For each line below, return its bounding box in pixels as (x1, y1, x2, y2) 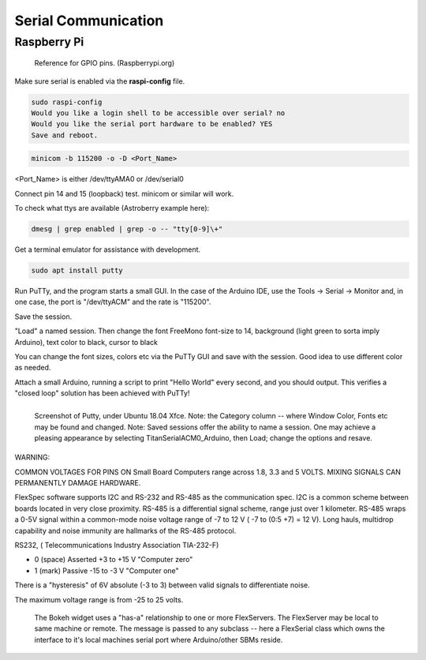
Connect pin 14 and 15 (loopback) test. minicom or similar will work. (14, 189, 234, 198)
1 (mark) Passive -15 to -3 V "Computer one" (34, 565, 179, 576)
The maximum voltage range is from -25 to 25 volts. (14, 594, 184, 604)
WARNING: (14, 452, 50, 462)
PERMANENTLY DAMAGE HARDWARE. (14, 478, 141, 488)
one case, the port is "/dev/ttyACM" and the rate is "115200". (14, 297, 211, 307)
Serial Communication (14, 12, 164, 29)
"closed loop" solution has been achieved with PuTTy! (14, 388, 190, 398)
